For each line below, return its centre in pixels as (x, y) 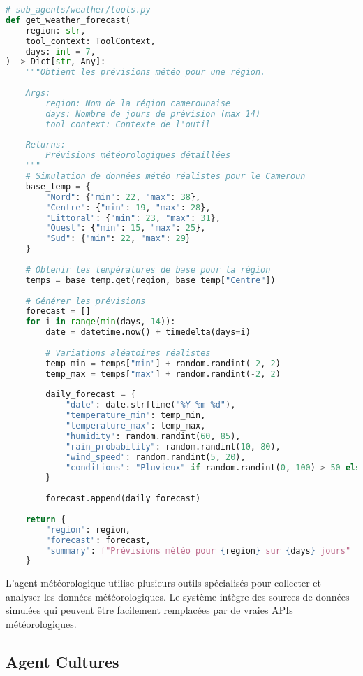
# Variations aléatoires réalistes (128, 353)
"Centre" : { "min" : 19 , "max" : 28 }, (128, 207)
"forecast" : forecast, (98, 540)
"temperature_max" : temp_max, (135, 426)
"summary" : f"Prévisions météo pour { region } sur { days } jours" (198, 551)
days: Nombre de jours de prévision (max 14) (153, 114)
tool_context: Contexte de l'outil (128, 124)
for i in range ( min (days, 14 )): (101, 322)
